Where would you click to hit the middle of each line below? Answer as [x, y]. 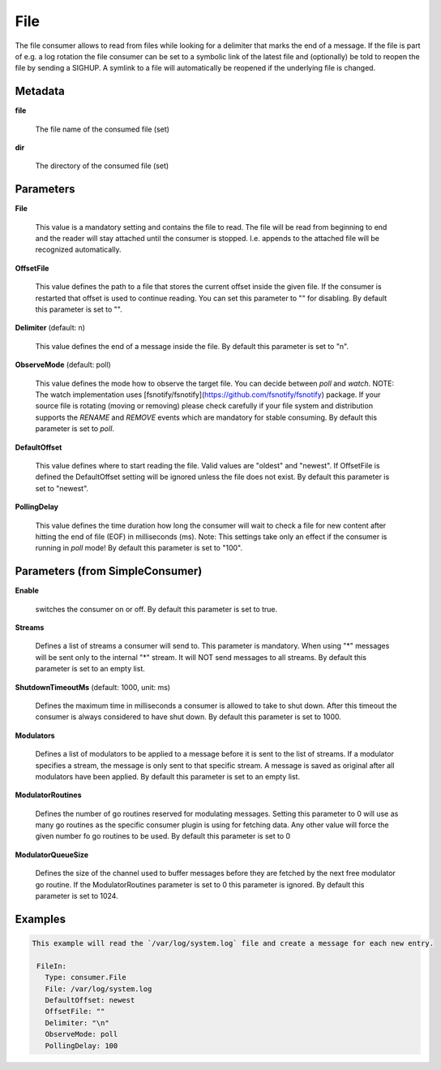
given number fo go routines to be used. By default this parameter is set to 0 [163, 836]
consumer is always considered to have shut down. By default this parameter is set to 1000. [188, 717]
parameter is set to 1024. [77, 896]
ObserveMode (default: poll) [63, 365]
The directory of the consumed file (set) [102, 166]
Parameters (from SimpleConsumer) [109, 571]
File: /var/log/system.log [98, 989]
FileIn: [52, 966]
